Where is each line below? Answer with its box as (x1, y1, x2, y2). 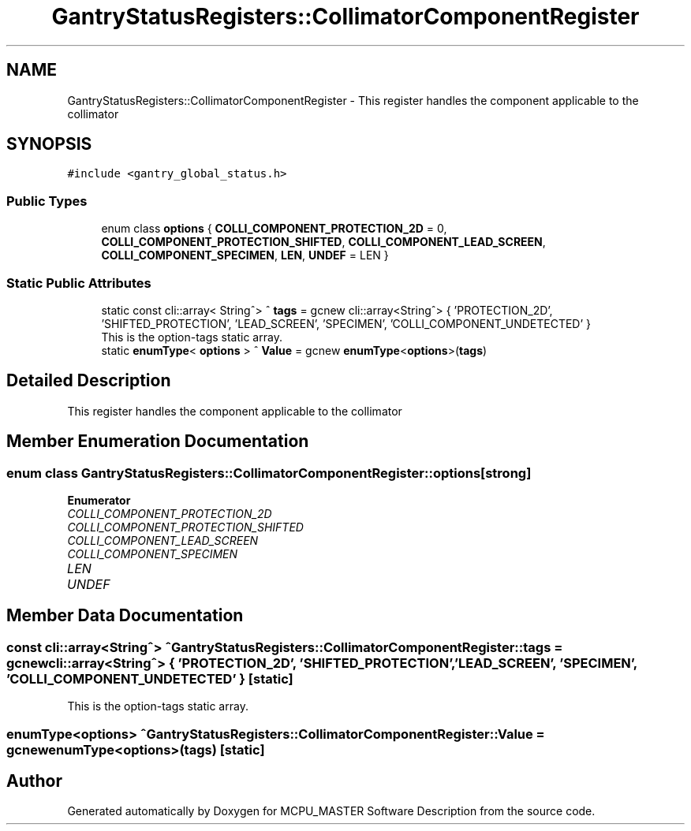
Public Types (6, 192, 88, 209)
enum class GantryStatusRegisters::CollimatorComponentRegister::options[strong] (6, 464, 532, 481)
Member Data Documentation (6, 606, 244, 626)
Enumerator (67, 494, 131, 507)
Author (6, 771, 62, 792)
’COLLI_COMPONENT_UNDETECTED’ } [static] (6, 670, 293, 687)
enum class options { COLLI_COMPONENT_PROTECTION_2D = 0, (101, 222, 447, 236)
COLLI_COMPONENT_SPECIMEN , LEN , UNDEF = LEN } (101, 248, 389, 263)
